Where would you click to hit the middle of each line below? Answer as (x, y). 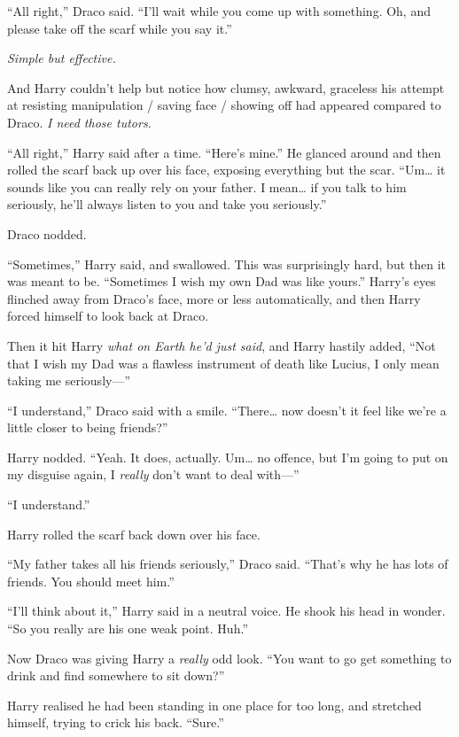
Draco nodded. (47, 233)
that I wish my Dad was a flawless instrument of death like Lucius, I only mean (223, 363)
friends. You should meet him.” (91, 581)
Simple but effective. (62, 58)
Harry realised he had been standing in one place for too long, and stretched (214, 705)
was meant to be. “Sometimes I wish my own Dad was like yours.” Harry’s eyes (222, 281)
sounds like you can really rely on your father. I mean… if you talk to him (207, 186)
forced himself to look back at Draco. (108, 316)
